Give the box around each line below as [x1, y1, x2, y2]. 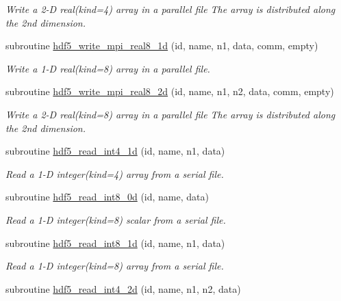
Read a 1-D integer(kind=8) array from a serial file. [5, 259, 224, 273]
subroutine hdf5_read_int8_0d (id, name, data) [5, 189, 209, 204]
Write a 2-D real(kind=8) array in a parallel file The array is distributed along [5, 107, 336, 121]
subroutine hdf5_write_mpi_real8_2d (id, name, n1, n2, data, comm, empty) [5, 84, 334, 99]
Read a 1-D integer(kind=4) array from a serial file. [5, 166, 224, 181]
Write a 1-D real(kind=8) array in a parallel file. [5, 61, 210, 75]
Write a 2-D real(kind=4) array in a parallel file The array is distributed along [5, 2, 336, 16]
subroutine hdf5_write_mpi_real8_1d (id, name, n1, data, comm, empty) [5, 38, 318, 53]
